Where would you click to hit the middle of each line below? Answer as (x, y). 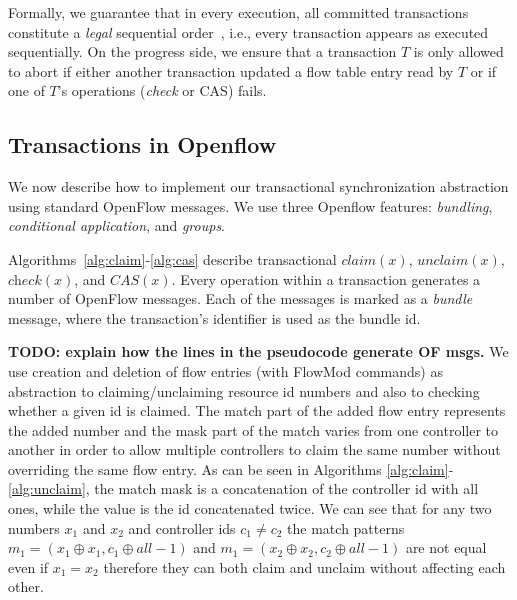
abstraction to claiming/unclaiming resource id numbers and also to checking (244, 390)
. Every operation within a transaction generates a (326, 278)
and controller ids (182, 527)
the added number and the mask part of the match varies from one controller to (253, 429)
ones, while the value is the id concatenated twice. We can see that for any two (250, 508)
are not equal (446, 547)
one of (26, 90)
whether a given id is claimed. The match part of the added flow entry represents (257, 410)
